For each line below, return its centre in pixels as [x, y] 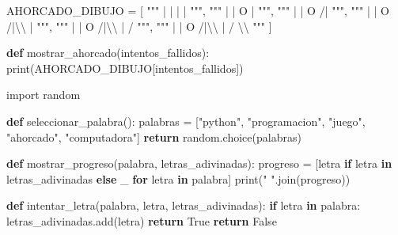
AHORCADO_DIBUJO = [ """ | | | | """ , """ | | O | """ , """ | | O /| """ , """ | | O [198, 10]
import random [44, 95]
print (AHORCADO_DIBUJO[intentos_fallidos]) [125, 68]
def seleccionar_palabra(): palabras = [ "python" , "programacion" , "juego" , [186, 121]
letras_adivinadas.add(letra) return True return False [142, 220]
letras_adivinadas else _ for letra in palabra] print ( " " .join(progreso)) [178, 178]
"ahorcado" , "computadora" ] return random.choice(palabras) [154, 136]
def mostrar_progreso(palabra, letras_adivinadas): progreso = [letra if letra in [199, 163]
